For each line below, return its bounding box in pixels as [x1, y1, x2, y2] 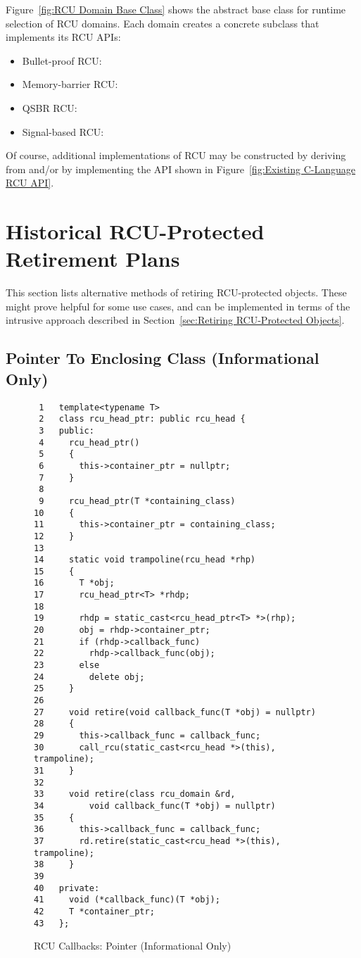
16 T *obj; [34, 578, 115, 588]
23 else [34, 660, 100, 671]
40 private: [34, 883, 100, 893]
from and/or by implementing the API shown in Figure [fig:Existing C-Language [6, 161, 355, 176]
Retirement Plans [6, 244, 180, 273]
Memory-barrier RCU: [22, 77, 118, 92]
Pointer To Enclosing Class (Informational [6, 347, 319, 369]
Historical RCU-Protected [6, 217, 265, 246]
